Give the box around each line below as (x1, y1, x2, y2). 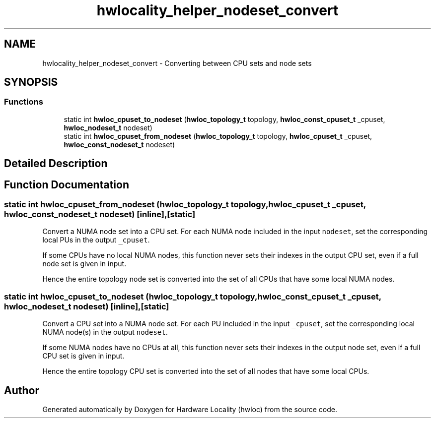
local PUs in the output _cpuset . (42, 236, 150, 244)
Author (4, 384, 39, 397)
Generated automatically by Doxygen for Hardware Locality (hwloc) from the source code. (42, 405, 337, 414)
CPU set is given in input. (42, 352, 125, 361)
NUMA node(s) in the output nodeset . (42, 328, 168, 337)
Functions (4, 97, 43, 107)
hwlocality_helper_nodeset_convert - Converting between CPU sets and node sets (42, 59, 312, 67)
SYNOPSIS (4, 76, 58, 89)
